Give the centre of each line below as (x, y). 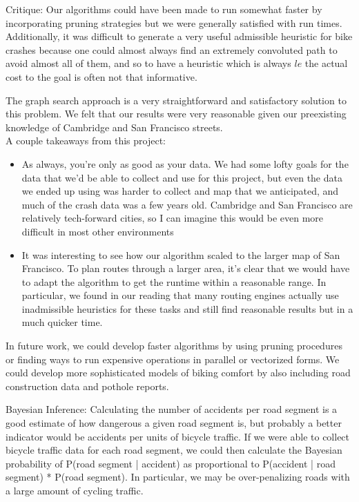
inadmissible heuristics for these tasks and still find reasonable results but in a (187, 308)
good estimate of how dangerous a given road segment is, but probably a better (174, 423)
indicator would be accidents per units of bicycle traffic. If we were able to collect (178, 436)
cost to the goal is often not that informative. (101, 76)
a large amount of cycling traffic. (75, 490)
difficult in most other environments (98, 231)
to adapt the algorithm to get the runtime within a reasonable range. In (174, 281)
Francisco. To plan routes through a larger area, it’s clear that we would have (186, 268)
